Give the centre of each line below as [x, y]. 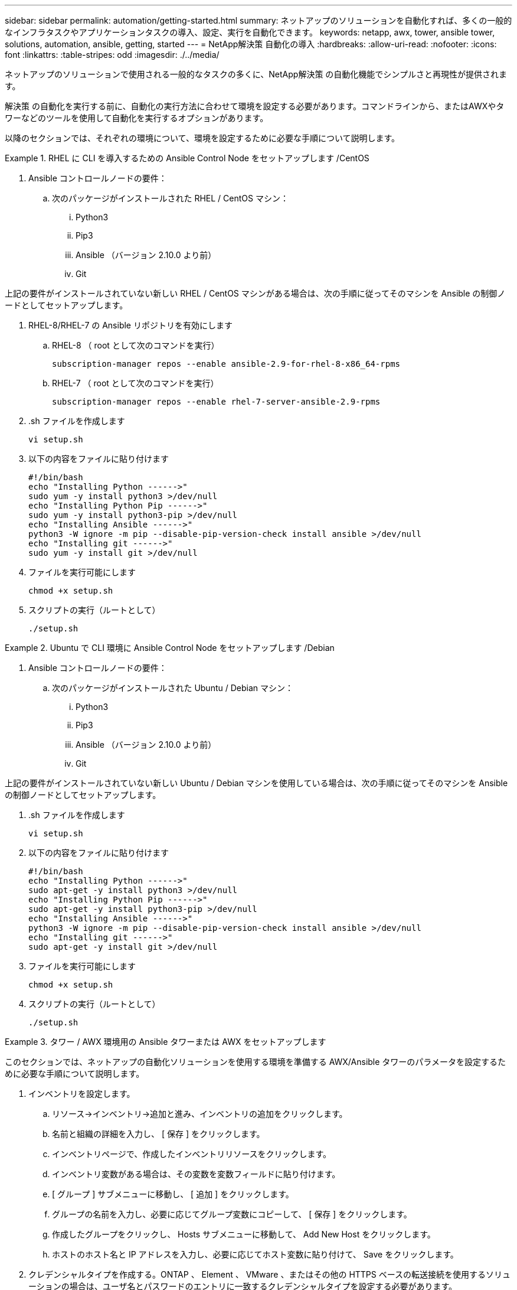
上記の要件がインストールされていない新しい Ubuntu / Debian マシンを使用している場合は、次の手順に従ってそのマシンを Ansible [256, 783]
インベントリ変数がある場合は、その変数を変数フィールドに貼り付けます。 [196, 1174]
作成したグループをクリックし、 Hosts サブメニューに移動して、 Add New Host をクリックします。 [244, 1234]
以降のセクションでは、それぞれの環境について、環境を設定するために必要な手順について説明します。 [202, 138]
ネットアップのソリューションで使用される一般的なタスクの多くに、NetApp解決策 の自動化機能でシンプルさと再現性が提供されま [256, 74]
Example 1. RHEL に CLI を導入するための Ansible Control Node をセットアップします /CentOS [187, 158]
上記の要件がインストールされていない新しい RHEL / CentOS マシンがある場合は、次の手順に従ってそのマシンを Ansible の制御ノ [255, 293]
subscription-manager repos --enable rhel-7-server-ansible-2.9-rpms [216, 402]
